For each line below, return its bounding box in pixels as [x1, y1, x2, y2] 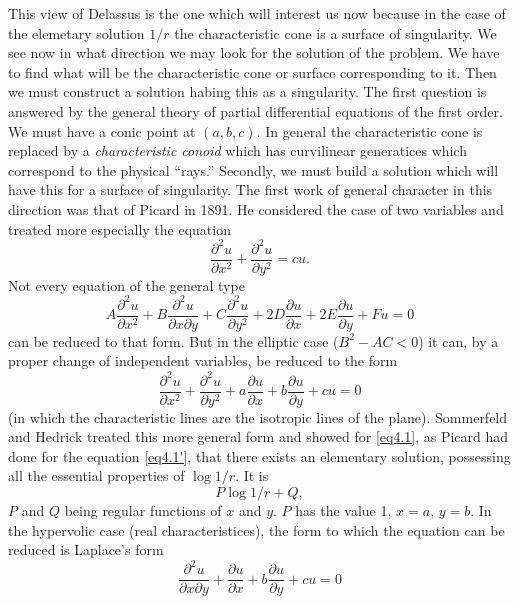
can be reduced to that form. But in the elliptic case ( [8, 330, 339, 351]
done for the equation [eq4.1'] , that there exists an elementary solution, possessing [8, 445, 511, 466]
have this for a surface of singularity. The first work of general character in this [8, 179, 493, 200]
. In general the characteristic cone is [256, 120, 483, 141]
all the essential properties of [8, 465, 185, 486]
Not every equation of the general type [8, 274, 245, 295]
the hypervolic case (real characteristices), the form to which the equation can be [8, 519, 505, 540]
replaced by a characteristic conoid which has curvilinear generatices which [8, 140, 468, 161]
